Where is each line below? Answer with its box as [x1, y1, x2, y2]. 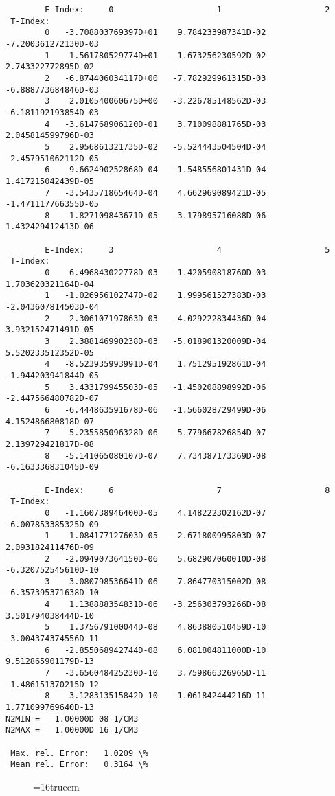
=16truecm [33, 779, 80, 793]
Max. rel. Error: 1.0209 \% [10, 748, 148, 758]
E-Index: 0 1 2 [45, 5, 330, 14]
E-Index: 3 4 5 [45, 245, 330, 255]
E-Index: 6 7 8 [45, 485, 330, 495]
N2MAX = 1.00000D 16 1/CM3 [5, 725, 139, 736]
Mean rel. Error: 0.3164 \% [10, 760, 148, 770]
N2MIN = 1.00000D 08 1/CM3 [5, 714, 139, 724]
